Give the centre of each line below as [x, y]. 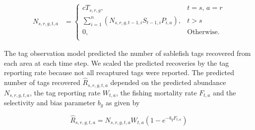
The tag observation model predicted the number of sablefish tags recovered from [127, 53]
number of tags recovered [42, 82]
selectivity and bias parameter [50, 103]
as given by [123, 103]
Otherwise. [203, 32]
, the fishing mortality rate [156, 92]
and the [224, 92]
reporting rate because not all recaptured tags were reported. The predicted [119, 72]
